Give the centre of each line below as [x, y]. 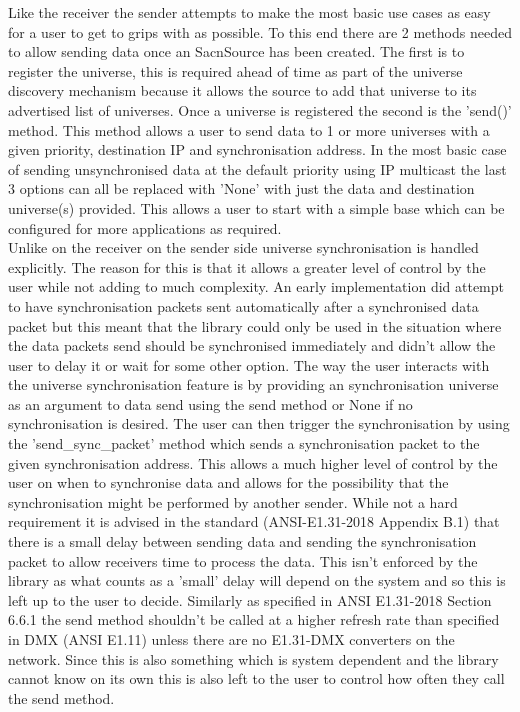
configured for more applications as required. [145, 227]
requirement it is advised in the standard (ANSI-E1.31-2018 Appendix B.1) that [254, 521]
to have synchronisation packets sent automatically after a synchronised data [243, 305]
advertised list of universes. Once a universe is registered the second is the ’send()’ [260, 109]
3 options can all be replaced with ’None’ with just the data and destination [241, 188]
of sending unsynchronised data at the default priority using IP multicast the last [257, 168]
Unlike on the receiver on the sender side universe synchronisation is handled [243, 247]
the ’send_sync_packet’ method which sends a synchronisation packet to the [244, 443]
